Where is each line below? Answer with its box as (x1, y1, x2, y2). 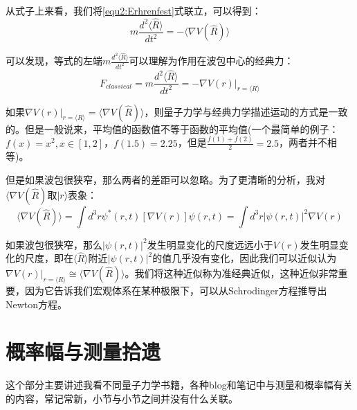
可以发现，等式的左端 (6, 53, 102, 68)
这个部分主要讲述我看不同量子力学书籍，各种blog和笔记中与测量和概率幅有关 (6, 377, 353, 392)
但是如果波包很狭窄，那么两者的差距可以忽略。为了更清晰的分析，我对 (6, 172, 325, 186)
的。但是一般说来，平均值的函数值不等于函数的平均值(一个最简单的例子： (6, 121, 339, 136)
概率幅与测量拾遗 (6, 337, 161, 366)
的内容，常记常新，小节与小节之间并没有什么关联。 (6, 391, 238, 405)
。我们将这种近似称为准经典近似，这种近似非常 (125, 265, 338, 280)
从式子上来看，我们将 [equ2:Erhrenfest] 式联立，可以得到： (6, 3, 262, 17)
